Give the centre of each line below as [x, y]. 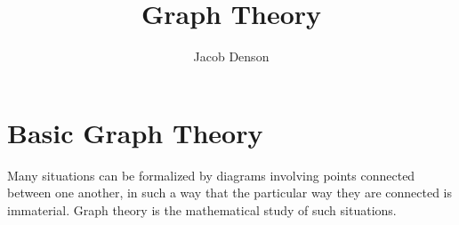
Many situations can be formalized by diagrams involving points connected [211, 175]
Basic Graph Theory [135, 132]
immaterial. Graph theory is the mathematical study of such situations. [202, 209]
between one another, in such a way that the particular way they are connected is [229, 193]
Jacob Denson [231, 56]
